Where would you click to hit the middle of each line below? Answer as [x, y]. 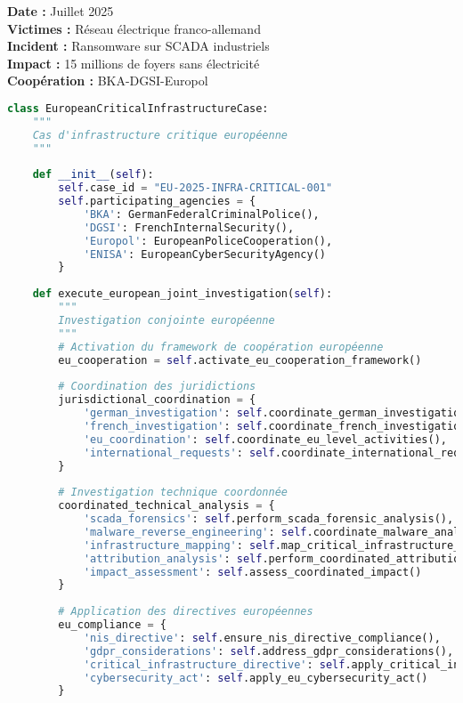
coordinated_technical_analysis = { [167, 506]
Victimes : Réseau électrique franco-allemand [134, 28]
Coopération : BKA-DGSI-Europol [108, 81]
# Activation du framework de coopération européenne [221, 347]
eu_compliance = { [112, 625]
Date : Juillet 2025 [61, 11]
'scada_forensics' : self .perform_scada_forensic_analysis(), [268, 519]
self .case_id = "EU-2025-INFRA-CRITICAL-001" [195, 188]
